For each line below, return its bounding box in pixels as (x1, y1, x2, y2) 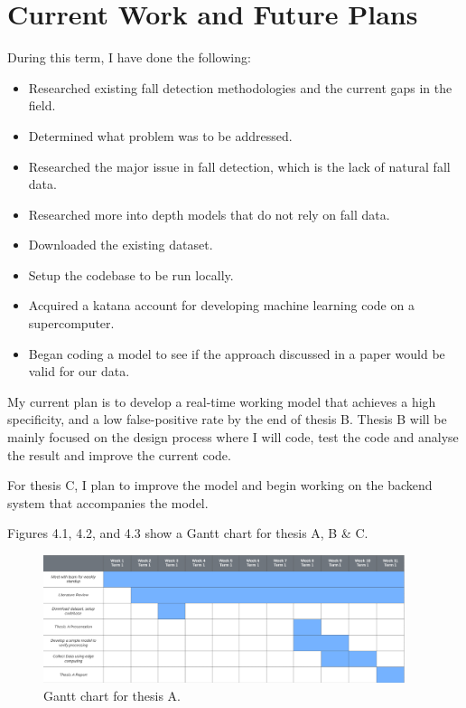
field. (28, 96, 56, 115)
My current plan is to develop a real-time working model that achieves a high (7, 392, 436, 411)
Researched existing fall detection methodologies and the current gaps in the (28, 78, 452, 97)
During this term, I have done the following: (7, 48, 251, 67)
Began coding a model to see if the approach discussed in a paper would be (28, 344, 445, 363)
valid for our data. (28, 362, 130, 381)
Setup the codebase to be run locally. (28, 265, 234, 284)
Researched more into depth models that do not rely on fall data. (28, 204, 390, 223)
